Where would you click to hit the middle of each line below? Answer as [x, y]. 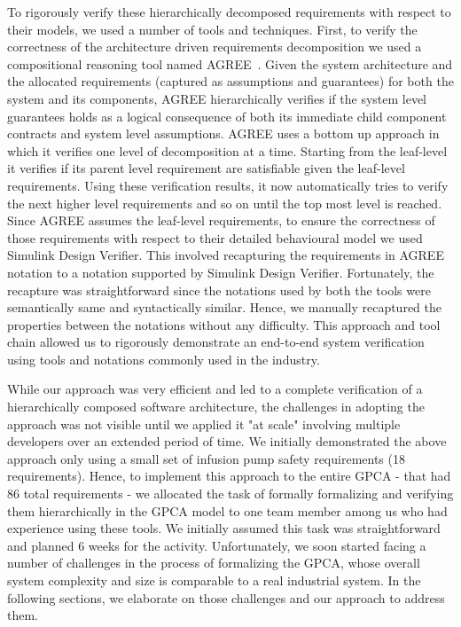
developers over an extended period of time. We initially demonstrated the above [227, 441]
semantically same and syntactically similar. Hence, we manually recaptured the [224, 307]
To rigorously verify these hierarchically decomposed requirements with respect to [229, 12]
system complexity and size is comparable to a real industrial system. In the [214, 580]
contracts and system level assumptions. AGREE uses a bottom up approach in [223, 133]
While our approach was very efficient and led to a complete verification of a [215, 389]
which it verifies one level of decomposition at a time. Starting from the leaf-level [227, 150]
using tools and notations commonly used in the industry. [164, 359]
